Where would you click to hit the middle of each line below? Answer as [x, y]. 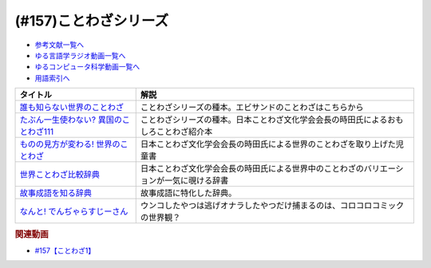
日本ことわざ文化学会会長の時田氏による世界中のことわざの [252, 169]
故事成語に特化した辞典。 [188, 193]
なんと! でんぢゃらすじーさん [74, 211]
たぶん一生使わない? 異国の [71, 120]
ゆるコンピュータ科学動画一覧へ [87, 67]
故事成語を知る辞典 [55, 193]
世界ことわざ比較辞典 [59, 175]
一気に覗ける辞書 [196, 181]
